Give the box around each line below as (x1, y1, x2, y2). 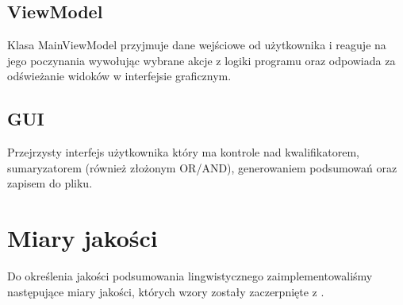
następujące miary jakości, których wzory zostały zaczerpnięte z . (7, 283, 324, 299)
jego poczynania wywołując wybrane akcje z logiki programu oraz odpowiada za (7, 52, 396, 68)
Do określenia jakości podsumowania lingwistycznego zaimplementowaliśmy (7, 268, 373, 284)
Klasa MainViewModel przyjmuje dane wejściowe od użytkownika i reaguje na (7, 37, 386, 53)
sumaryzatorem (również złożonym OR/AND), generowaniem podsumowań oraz (7, 159, 397, 176)
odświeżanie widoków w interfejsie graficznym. (7, 68, 232, 84)
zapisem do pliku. (7, 175, 93, 191)
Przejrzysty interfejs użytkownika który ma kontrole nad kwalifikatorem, (7, 144, 359, 160)
